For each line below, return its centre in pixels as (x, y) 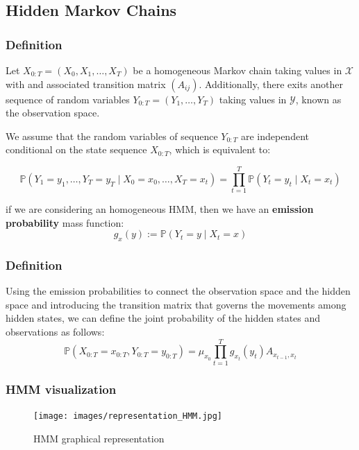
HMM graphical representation (99, 438)
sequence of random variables (68, 99)
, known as (318, 99)
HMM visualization (61, 389)
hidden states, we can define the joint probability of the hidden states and (163, 318)
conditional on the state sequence (76, 149)
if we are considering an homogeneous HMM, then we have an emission (160, 209)
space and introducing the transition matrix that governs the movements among (176, 304)
